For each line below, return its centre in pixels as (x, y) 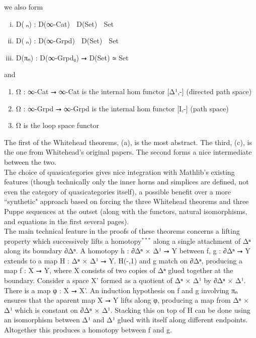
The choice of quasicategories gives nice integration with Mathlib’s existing (119, 172)
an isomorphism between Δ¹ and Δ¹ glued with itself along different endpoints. (126, 320)
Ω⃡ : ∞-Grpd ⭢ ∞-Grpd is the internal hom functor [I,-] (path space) (122, 108)
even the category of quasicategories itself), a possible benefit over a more (117, 191)
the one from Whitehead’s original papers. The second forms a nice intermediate (128, 152)
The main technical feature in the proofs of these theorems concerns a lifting (122, 231)
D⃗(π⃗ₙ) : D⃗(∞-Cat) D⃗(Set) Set (65, 23)
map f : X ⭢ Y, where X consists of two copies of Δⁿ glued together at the (119, 270)
